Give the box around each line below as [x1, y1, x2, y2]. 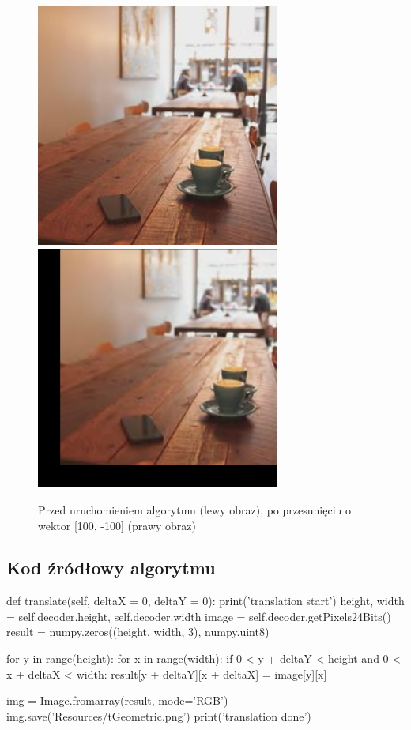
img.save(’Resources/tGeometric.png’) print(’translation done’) [6, 707, 311, 724]
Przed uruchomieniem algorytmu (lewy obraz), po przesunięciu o [38, 501, 351, 517]
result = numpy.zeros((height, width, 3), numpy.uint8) [6, 623, 270, 640]
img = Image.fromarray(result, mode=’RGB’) [6, 692, 228, 709]
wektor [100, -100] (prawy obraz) [38, 517, 197, 533]
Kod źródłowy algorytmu [6, 555, 216, 580]
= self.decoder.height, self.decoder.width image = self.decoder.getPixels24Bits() [6, 608, 391, 624]
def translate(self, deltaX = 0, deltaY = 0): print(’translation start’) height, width [6, 593, 405, 609]
